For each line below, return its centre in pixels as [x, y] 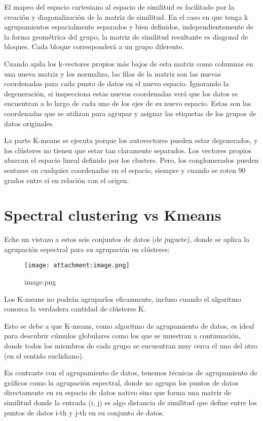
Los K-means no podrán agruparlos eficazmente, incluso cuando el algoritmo [123, 299]
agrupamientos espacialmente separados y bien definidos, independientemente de [129, 27]
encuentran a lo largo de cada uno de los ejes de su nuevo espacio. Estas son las [128, 103]
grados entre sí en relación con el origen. [67, 180]
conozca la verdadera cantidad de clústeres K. [75, 309]
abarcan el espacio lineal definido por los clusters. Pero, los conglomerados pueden [131, 160]
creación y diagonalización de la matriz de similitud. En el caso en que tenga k [126, 16]
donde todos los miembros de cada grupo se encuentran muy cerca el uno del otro [131, 346]
